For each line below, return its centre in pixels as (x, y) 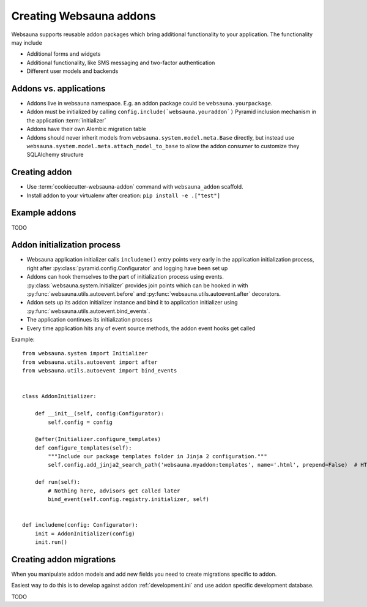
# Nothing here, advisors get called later (114, 491)
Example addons (44, 213)
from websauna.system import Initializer (85, 353)
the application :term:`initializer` (66, 120)
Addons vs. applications (58, 89)
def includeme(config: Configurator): (80, 525)
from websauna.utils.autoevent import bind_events (100, 371)
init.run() (51, 542)
